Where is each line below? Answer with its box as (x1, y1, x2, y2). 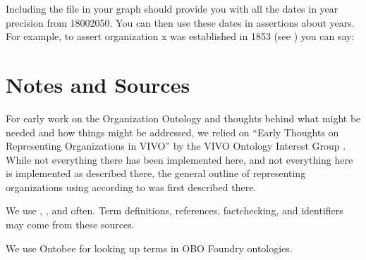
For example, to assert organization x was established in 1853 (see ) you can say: (6, 29, 355, 44)
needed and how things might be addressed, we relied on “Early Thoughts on (6, 124, 339, 139)
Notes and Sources (6, 70, 190, 98)
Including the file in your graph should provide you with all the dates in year (6, 1, 338, 15)
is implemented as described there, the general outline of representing (6, 166, 306, 181)
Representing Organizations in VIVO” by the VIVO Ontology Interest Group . (6, 138, 346, 153)
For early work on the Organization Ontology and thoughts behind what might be (6, 110, 361, 125)
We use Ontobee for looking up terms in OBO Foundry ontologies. (6, 240, 293, 255)
